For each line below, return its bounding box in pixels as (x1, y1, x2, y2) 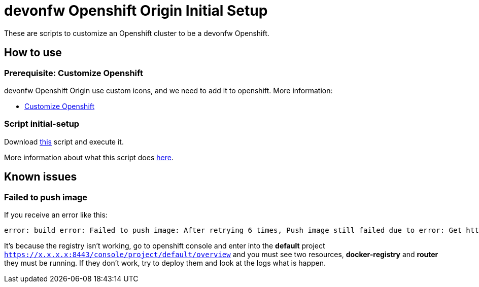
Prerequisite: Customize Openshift (4, 67, 143, 78)
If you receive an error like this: (4, 210, 108, 219)
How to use (4, 46, 62, 59)
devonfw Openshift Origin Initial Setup (4, 2, 268, 19)
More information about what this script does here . (4, 153, 174, 162)
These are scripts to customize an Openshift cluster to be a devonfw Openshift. (4, 28, 269, 38)
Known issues (4, 170, 77, 184)
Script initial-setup (4, 119, 80, 129)
